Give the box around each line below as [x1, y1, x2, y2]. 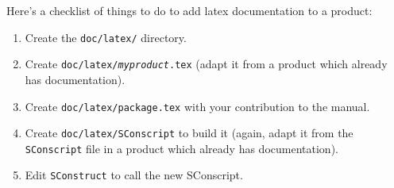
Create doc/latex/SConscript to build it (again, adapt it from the [25, 125, 353, 141]
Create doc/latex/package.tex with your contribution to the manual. [25, 98, 370, 114]
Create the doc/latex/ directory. [25, 29, 187, 45]
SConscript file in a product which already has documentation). [25, 140, 338, 156]
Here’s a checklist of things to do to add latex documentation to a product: [6, 2, 373, 18]
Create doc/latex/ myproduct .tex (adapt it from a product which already [25, 56, 388, 72]
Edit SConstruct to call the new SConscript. [25, 167, 243, 183]
